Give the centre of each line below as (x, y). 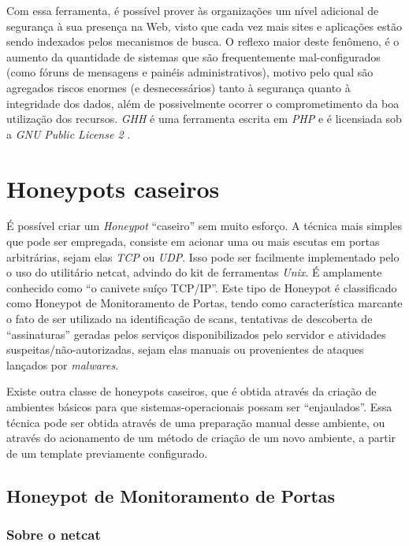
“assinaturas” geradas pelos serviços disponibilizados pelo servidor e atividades (196, 334)
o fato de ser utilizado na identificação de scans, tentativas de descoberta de (190, 319)
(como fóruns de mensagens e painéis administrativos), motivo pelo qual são (190, 72)
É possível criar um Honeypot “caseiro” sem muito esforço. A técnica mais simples (204, 226)
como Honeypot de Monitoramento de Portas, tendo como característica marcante (204, 303)
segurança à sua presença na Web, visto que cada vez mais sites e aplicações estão (204, 26)
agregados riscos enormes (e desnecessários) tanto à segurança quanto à (178, 87)
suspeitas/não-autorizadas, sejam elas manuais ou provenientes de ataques (185, 349)
